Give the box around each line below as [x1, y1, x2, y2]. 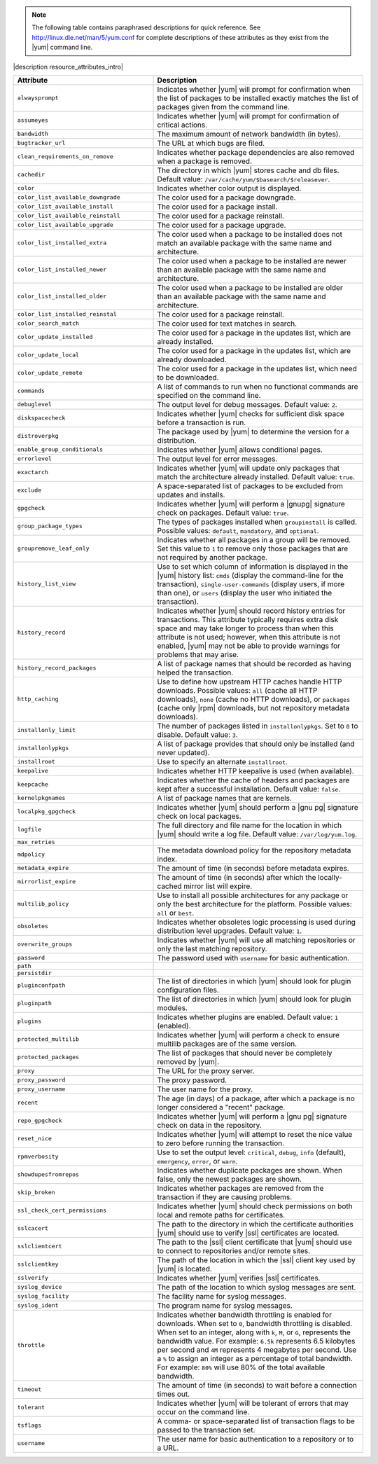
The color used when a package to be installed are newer [157, 256, 346, 265]
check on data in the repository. [157, 1120, 262, 1130]
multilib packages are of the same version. [157, 1039, 297, 1049]
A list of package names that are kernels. [157, 793, 292, 803]
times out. [157, 1389, 190, 1399]
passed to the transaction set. [157, 1425, 255, 1435]
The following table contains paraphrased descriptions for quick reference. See [31, 23, 261, 32]
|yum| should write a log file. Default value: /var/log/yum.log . [157, 829, 357, 838]
